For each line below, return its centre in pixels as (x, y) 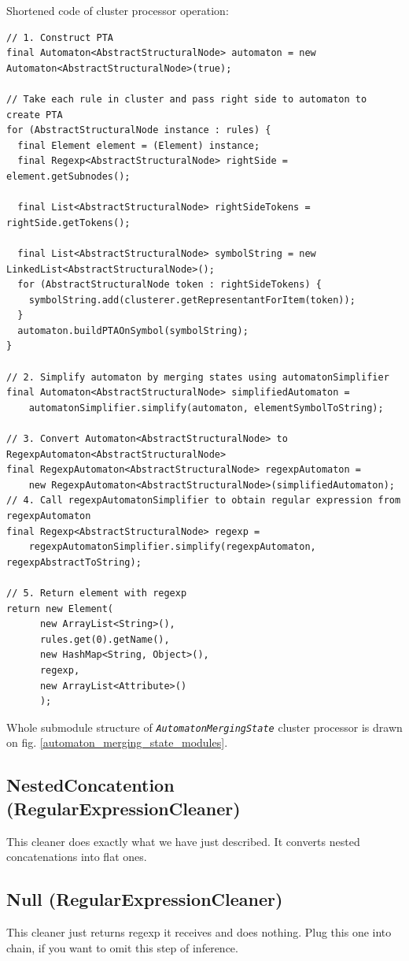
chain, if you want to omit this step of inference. (122, 947)
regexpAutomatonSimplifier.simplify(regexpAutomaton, (172, 547)
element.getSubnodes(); (68, 176)
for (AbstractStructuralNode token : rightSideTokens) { (169, 285)
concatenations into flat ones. (77, 857)
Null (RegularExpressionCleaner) (145, 899)
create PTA (35, 115)
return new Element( (60, 609)
